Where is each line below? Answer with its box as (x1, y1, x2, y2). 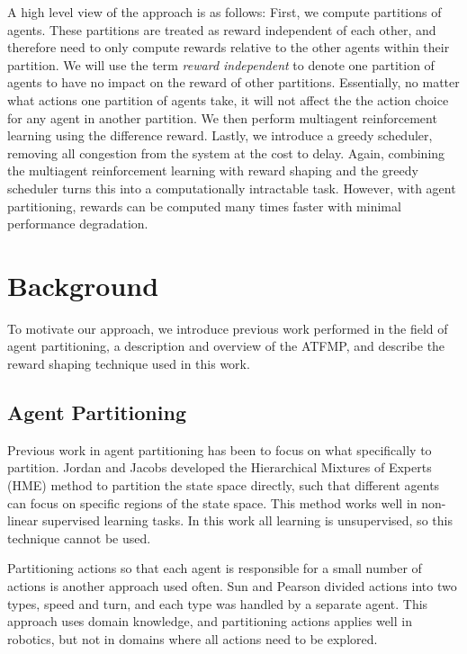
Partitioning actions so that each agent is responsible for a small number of (7, 559, 422, 578)
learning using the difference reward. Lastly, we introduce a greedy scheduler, (7, 126, 433, 145)
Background (7, 266, 159, 303)
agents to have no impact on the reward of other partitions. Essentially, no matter (7, 73, 460, 92)
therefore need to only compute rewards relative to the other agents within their (7, 38, 450, 57)
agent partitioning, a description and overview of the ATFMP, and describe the (7, 336, 445, 355)
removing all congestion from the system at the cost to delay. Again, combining (7, 143, 445, 162)
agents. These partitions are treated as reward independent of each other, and (7, 20, 436, 39)
